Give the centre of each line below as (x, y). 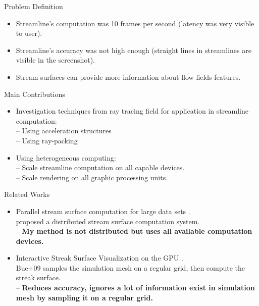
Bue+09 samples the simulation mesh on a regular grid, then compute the (131, 267)
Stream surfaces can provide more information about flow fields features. (128, 76)
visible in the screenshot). (56, 60)
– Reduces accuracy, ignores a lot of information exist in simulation (135, 288)
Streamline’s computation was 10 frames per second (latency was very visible (135, 23)
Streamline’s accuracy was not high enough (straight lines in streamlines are (134, 50)
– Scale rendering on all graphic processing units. (92, 177)
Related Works (27, 194)
